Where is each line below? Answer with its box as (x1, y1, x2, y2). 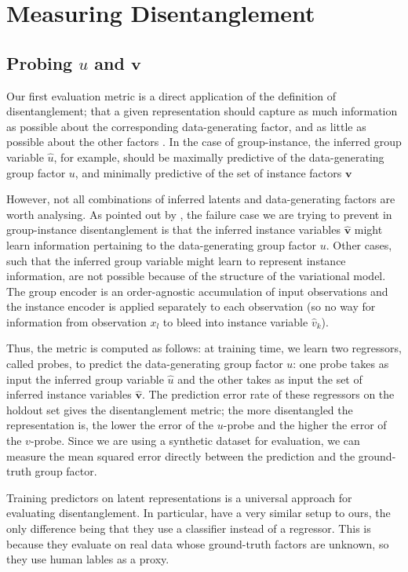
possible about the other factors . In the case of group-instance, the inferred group (6, 133, 402, 150)
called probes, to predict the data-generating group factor (6, 355, 283, 372)
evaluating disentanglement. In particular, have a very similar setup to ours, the (6, 505, 391, 521)
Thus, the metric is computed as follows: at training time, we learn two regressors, (6, 340, 402, 356)
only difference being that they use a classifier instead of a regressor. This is (6, 520, 371, 537)
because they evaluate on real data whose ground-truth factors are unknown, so (6, 535, 389, 552)
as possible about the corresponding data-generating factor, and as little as (6, 118, 366, 134)
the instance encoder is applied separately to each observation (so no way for (6, 298, 376, 315)
